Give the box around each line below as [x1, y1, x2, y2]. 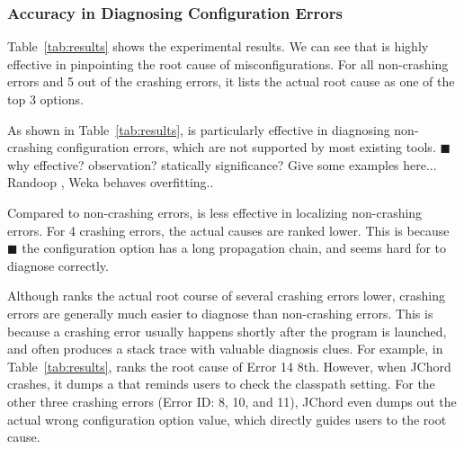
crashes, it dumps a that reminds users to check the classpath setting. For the [7, 374, 435, 393]
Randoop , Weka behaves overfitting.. [7, 173, 214, 192]
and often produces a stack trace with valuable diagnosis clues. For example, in [7, 339, 443, 358]
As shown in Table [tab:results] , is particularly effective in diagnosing [7, 120, 390, 139]
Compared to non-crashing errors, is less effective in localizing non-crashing [7, 202, 423, 221]
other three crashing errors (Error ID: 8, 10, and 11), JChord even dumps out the [7, 391, 457, 410]
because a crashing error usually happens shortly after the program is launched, [7, 321, 447, 340]
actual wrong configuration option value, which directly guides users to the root [7, 409, 447, 428]
